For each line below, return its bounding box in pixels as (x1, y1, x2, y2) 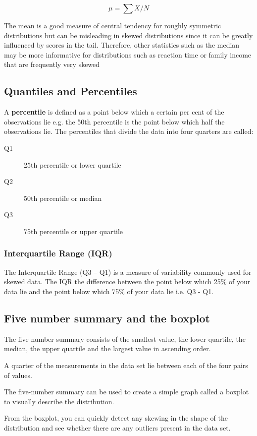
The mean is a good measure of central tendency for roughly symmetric (4, 20, 221, 30)
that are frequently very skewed (4, 59, 100, 69)
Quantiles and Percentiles (4, 83, 137, 99)
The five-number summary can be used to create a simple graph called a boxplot (4, 386, 249, 397)
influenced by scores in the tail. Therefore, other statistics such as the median (4, 40, 240, 50)
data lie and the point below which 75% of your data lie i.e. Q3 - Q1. (4, 286, 214, 296)
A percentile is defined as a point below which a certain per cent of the (4, 107, 224, 117)
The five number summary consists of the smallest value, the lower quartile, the (4, 333, 246, 344)
